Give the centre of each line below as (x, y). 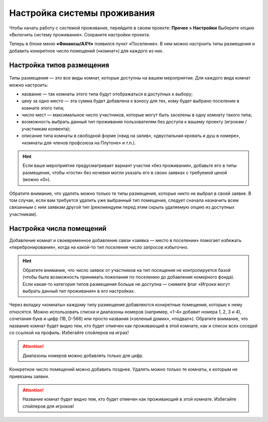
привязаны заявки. (29, 376)
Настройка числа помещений (58, 228)
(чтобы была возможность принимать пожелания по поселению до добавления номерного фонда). (129, 277)
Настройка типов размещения (59, 65)
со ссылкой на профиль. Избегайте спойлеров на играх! (69, 333)
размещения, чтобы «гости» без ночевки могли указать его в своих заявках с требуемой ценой (125, 172)
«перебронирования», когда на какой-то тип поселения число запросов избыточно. (99, 247)
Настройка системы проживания (82, 13)
